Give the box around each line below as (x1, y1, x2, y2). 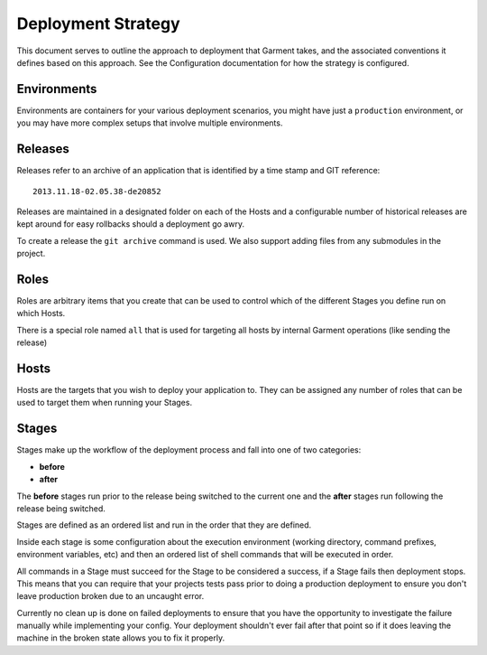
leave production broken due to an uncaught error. (16, 591, 205, 602)
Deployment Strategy (16, 14, 180, 33)
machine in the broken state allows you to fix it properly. (16, 632, 225, 643)
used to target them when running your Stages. (16, 398, 193, 408)
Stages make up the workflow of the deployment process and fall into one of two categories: (16, 444, 362, 455)
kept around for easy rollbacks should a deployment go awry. (16, 219, 245, 229)
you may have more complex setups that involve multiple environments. (16, 117, 283, 128)
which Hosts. (16, 308, 66, 319)
